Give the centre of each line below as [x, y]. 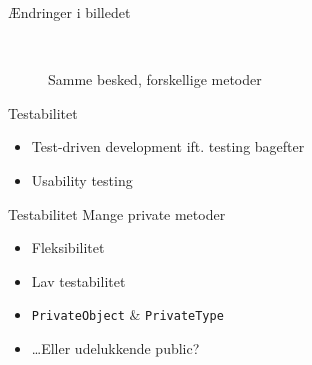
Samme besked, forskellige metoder [155, 79]
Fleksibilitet [68, 247]
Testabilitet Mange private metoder [117, 213]
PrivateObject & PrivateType [127, 314]
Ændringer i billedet [69, 12]
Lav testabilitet [78, 280]
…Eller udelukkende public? [115, 348]
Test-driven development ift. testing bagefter [168, 146]
